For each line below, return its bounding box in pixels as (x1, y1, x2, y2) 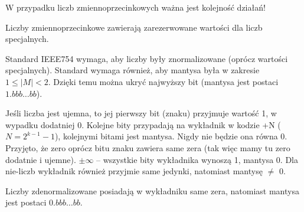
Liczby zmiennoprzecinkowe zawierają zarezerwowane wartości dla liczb (5, 21, 263, 33)
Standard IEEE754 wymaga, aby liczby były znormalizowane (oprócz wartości (5, 52, 288, 64)
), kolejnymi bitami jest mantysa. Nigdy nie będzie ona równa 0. (54, 130, 287, 142)
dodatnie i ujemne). (5, 153, 76, 165)
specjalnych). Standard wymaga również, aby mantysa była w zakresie (5, 64, 260, 76)
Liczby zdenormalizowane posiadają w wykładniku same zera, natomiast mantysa (5, 184, 299, 197)
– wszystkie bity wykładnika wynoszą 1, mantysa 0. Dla (96, 153, 298, 165)
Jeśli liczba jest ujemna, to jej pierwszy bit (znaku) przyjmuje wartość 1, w (5, 107, 277, 119)
